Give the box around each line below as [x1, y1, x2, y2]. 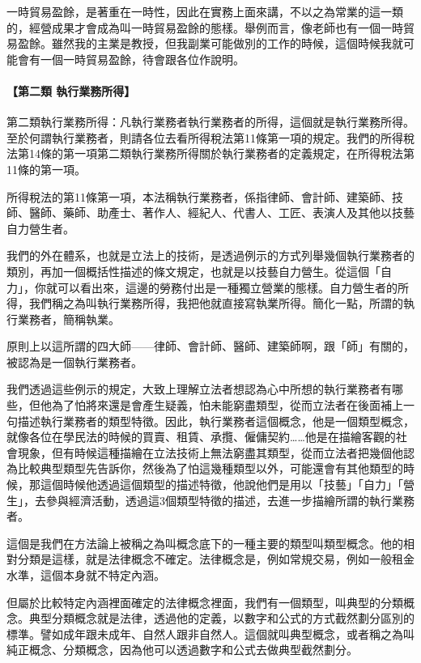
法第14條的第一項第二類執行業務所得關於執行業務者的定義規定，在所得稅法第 [6, 145, 415, 162]
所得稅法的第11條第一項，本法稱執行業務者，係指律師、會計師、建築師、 [6, 188, 392, 205]
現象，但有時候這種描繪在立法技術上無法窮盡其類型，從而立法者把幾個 [17, 444, 392, 461]
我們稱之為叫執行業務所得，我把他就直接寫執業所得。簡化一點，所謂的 [28, 295, 403, 312]
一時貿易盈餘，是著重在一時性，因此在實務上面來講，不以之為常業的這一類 [6, 3, 403, 19]
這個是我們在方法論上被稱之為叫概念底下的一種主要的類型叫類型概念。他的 [6, 534, 403, 551]
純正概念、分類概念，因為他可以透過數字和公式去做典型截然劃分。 [6, 641, 358, 658]
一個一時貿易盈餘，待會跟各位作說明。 [40, 50, 245, 67]
